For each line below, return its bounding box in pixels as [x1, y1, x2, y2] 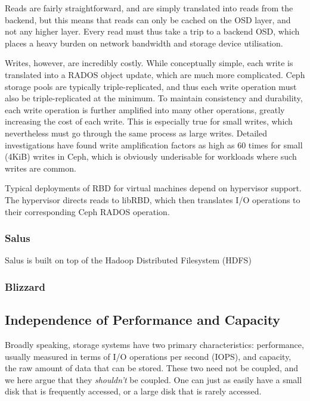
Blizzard [5, 279, 45, 294]
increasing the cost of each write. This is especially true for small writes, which [5, 115, 293, 128]
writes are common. [5, 161, 76, 174]
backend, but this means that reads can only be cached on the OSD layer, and [5, 13, 291, 26]
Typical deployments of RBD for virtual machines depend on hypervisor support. [5, 182, 302, 194]
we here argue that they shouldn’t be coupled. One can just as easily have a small [5, 373, 302, 386]
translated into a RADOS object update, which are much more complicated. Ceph [5, 68, 305, 80]
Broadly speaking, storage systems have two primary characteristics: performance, [5, 338, 304, 350]
